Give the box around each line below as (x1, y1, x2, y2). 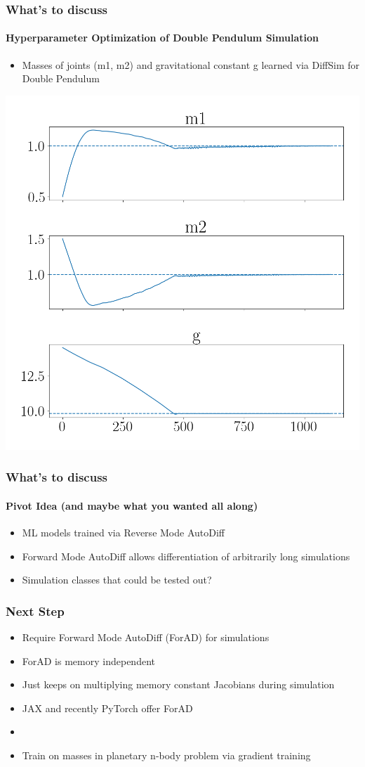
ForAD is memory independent (22, 653, 155, 668)
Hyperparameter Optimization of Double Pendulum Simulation (6, 30, 319, 45)
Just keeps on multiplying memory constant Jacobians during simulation (22, 677, 335, 692)
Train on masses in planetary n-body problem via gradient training (22, 748, 311, 763)
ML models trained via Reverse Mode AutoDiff (22, 525, 225, 540)
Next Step (6, 602, 65, 619)
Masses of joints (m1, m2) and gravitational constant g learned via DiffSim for (22, 57, 359, 72)
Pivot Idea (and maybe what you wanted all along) (6, 498, 258, 513)
